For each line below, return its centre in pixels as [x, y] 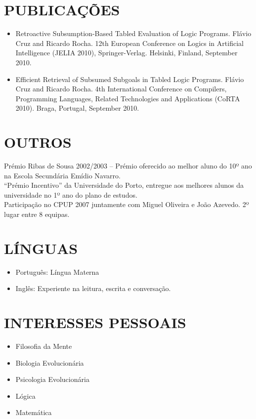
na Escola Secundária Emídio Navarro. [62, 175]
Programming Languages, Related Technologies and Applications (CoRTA [128, 98]
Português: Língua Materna [57, 272]
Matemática [34, 412]
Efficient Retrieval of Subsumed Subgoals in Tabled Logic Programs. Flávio [130, 79]
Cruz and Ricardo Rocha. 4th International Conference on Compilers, [121, 89]
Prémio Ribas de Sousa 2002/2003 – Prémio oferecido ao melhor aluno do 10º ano [128, 166]
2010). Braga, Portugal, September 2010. [77, 108]
